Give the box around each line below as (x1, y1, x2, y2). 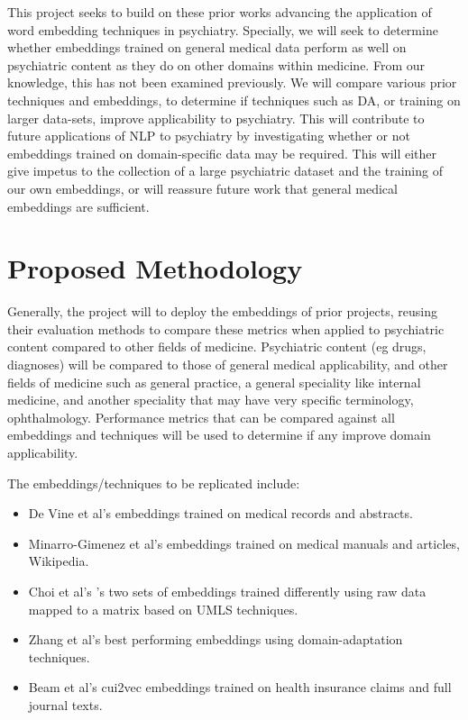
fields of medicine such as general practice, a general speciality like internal (7, 372, 421, 391)
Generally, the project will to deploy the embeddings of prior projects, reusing (7, 302, 437, 321)
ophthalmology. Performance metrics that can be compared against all (7, 407, 395, 426)
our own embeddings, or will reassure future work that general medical (7, 178, 398, 197)
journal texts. (28, 695, 103, 714)
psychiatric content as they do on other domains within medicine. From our (7, 55, 425, 74)
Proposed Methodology (7, 250, 303, 287)
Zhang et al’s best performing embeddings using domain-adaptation (28, 630, 403, 649)
